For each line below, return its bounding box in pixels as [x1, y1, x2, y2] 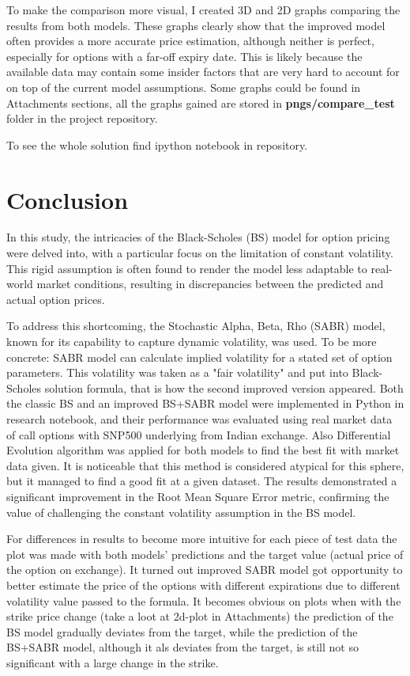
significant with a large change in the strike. [6, 654, 219, 670]
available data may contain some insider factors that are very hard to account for [6, 63, 400, 80]
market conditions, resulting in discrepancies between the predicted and [36, 275, 384, 292]
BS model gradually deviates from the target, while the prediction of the [6, 623, 358, 640]
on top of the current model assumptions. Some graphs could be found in [6, 78, 361, 95]
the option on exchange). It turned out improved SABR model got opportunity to [6, 561, 403, 578]
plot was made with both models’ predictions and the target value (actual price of [6, 545, 404, 562]
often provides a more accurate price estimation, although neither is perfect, [6, 32, 374, 49]
